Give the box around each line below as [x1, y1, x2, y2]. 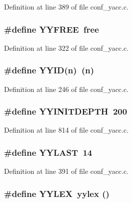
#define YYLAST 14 [4, 146, 92, 158]
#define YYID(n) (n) [4, 64, 94, 76]
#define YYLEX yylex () [4, 187, 109, 199]
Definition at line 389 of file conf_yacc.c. [4, 2, 129, 12]
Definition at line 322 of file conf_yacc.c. [4, 42, 129, 53]
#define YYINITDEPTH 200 [4, 105, 127, 118]
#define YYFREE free [4, 23, 99, 35]
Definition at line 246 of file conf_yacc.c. [4, 83, 129, 94]
